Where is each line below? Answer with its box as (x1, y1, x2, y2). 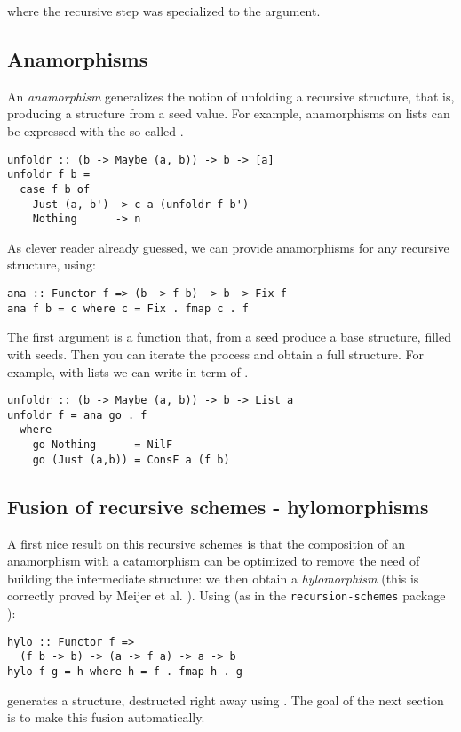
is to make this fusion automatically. (7, 708, 205, 727)
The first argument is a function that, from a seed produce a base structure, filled (7, 327, 451, 346)
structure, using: (7, 255, 96, 274)
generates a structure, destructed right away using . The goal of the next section (7, 690, 444, 709)
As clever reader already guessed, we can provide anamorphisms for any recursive (7, 237, 449, 256)
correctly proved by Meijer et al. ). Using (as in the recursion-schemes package (7, 586, 446, 605)
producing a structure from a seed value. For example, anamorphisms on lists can (7, 104, 450, 123)
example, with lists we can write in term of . (7, 362, 249, 381)
